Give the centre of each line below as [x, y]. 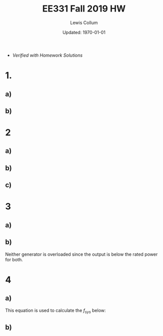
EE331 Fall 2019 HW [84, 9]
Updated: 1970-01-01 [84, 32]
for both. [14, 259]
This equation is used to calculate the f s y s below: [55, 311]
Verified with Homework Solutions [47, 55]
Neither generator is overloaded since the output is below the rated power [81, 254]
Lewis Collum [84, 23]
